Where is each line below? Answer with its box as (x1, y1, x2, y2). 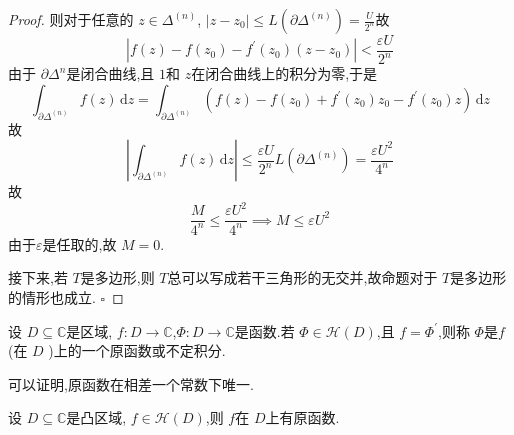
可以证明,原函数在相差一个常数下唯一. (8, 373, 254, 394)
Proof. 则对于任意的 (8, 9, 134, 29)
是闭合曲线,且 (66, 63, 155, 84)
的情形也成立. (8, 287, 96, 308)
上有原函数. (265, 407, 340, 428)
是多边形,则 (80, 267, 155, 288)
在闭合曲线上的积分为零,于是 (191, 63, 378, 84)
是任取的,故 (42, 233, 117, 254)
